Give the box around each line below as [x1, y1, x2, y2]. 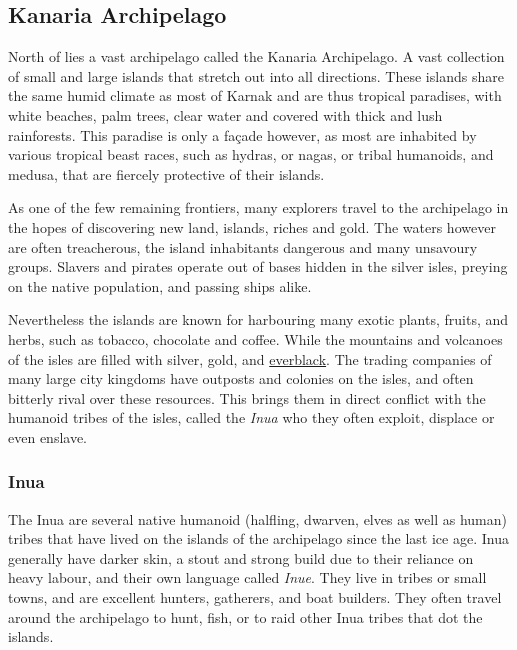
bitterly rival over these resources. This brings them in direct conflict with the [8, 387, 486, 408]
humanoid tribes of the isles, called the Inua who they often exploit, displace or [8, 407, 495, 428]
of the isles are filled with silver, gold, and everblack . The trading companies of [8, 348, 492, 369]
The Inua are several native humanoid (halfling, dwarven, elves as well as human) [8, 508, 507, 529]
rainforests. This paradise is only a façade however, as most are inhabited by [8, 124, 477, 145]
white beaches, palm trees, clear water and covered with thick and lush [8, 104, 443, 125]
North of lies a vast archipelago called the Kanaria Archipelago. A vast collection [8, 46, 505, 67]
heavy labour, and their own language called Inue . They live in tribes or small [8, 567, 487, 588]
